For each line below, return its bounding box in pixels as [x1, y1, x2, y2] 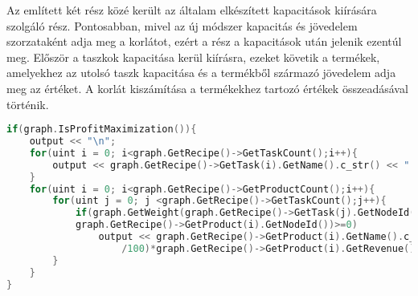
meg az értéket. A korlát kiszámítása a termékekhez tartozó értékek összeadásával [6, 79, 408, 96]
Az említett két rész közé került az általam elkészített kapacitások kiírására [6, 2, 377, 18]
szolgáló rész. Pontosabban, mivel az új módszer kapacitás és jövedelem [6, 17, 358, 34]
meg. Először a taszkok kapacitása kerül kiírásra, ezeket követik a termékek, [6, 48, 380, 65]
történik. [6, 95, 49, 112]
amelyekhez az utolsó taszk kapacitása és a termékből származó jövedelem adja [6, 64, 396, 81]
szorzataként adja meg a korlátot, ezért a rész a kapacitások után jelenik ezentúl [6, 33, 402, 50]
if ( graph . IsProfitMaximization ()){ [6, 124, 197, 136]
